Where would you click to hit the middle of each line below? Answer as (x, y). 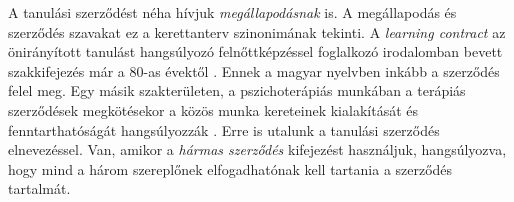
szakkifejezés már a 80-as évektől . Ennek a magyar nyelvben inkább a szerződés (254, 70)
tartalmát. (39, 188)
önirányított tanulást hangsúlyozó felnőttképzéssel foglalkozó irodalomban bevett (255, 51)
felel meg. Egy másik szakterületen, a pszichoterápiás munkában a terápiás (237, 90)
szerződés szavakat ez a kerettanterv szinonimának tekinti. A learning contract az (257, 31)
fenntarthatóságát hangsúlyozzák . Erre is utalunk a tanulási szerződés (224, 129)
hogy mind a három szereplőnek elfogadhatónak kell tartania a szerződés (230, 168)
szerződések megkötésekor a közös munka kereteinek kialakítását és (213, 109)
